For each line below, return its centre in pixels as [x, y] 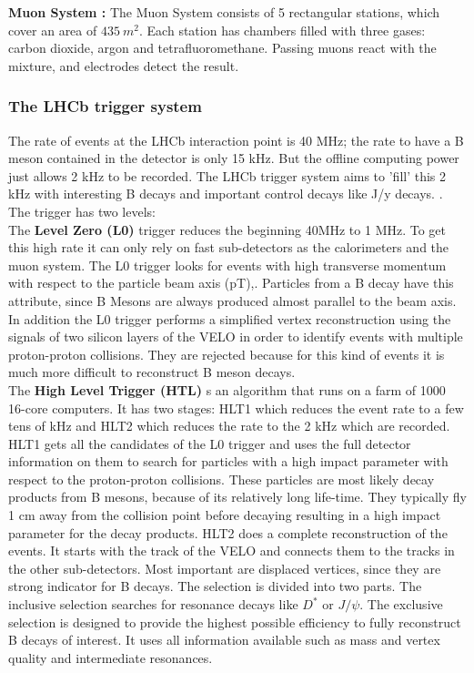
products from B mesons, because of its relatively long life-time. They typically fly [237, 497]
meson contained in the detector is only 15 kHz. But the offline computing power [234, 158]
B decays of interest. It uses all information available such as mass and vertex [224, 640]
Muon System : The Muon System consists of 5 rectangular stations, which [224, 12]
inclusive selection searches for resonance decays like [153, 604]
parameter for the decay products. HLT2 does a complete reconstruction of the [228, 532]
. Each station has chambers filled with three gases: [282, 30]
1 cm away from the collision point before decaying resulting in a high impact [225, 515]
